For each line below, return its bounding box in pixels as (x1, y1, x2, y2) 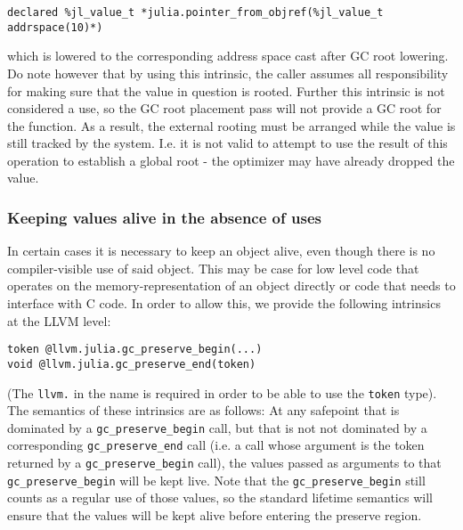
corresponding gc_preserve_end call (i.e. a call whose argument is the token (7, 436, 425, 454)
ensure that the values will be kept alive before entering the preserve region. (7, 506, 422, 525)
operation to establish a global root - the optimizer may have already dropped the (7, 151, 455, 169)
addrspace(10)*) (7, 20, 103, 34)
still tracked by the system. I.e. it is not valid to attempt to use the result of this (7, 134, 448, 152)
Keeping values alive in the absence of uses (7, 206, 321, 228)
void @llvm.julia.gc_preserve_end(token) (7, 357, 256, 371)
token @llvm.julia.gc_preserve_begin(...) (7, 343, 263, 356)
